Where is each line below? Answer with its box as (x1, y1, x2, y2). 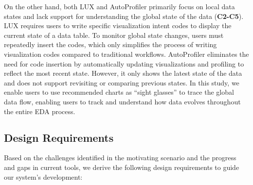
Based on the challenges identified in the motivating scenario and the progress (4, 152, 236, 163)
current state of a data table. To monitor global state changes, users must (4, 30, 224, 40)
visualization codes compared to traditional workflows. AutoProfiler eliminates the (4, 49, 249, 59)
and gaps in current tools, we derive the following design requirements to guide (4, 162, 239, 172)
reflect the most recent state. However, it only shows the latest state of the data (4, 68, 242, 78)
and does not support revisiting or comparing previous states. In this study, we (4, 77, 239, 87)
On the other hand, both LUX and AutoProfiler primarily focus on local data (4, 1, 235, 11)
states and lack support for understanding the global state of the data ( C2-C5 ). (4, 11, 244, 21)
